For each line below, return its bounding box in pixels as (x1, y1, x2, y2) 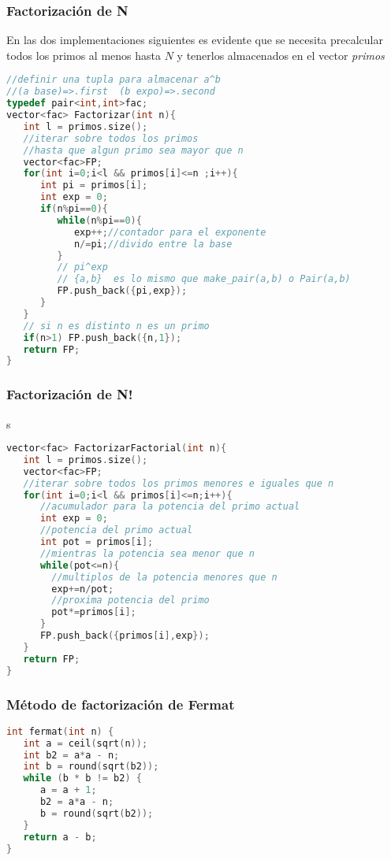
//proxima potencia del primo (51, 595, 210, 606)
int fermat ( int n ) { (6, 725, 114, 737)
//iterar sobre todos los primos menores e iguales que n (23, 477, 334, 489)
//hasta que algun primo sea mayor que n (23, 144, 244, 156)
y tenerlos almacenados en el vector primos (177, 46, 385, 63)
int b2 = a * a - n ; (23, 749, 120, 761)
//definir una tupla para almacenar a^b (6, 74, 222, 86)
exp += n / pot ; (51, 583, 114, 595)
